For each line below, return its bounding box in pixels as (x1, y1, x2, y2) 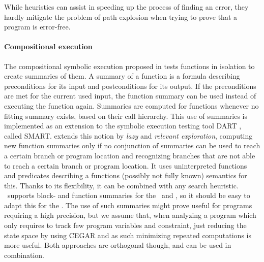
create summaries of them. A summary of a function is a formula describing (4, 71, 240, 81)
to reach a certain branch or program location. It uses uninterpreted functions (4, 160, 247, 171)
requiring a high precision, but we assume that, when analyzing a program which (4, 210, 256, 220)
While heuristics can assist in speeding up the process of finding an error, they (4, 2, 249, 12)
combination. (4, 249, 44, 260)
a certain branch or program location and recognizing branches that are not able (4, 150, 255, 160)
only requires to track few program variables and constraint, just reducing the (4, 220, 247, 231)
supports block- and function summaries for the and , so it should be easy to (7, 190, 250, 201)
